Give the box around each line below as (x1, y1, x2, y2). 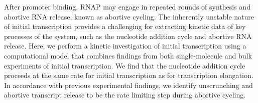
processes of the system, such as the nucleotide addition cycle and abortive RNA (4, 30, 252, 41)
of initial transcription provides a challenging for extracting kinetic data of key (4, 21, 246, 31)
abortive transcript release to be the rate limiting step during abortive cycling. (4, 89, 246, 100)
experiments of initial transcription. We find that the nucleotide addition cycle (4, 60, 245, 70)
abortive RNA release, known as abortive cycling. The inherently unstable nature (4, 11, 254, 21)
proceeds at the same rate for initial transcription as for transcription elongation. (4, 70, 253, 80)
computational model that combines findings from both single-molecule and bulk (4, 50, 252, 60)
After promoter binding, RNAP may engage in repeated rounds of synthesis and (4, 1, 250, 11)
